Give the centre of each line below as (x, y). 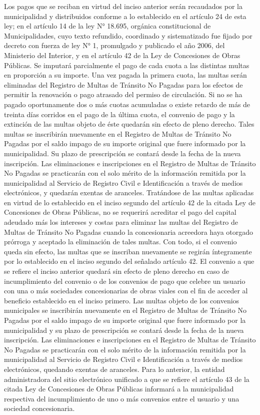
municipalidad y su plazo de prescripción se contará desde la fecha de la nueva (124, 330)
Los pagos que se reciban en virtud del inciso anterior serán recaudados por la (123, 6)
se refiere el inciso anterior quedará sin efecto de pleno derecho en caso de (117, 271)
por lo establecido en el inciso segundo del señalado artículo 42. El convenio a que (129, 261)
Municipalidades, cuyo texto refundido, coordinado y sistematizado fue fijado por (128, 35)
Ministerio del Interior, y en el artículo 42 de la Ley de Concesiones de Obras (122, 55)
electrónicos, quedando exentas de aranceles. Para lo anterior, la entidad (114, 369)
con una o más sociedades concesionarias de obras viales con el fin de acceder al (126, 291)
